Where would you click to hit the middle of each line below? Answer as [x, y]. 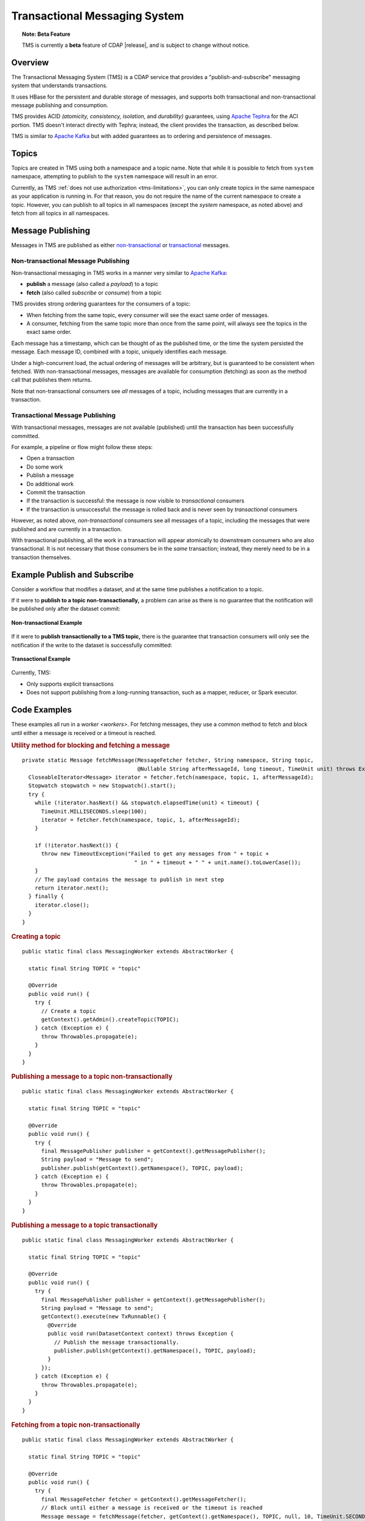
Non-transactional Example [47, 622]
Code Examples [42, 710]
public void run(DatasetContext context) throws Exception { [141, 1334]
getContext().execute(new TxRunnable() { [104, 1317]
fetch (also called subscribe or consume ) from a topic [94, 293]
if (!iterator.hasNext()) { [76, 845]
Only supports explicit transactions [70, 684]
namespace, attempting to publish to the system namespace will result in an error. [115, 176]
